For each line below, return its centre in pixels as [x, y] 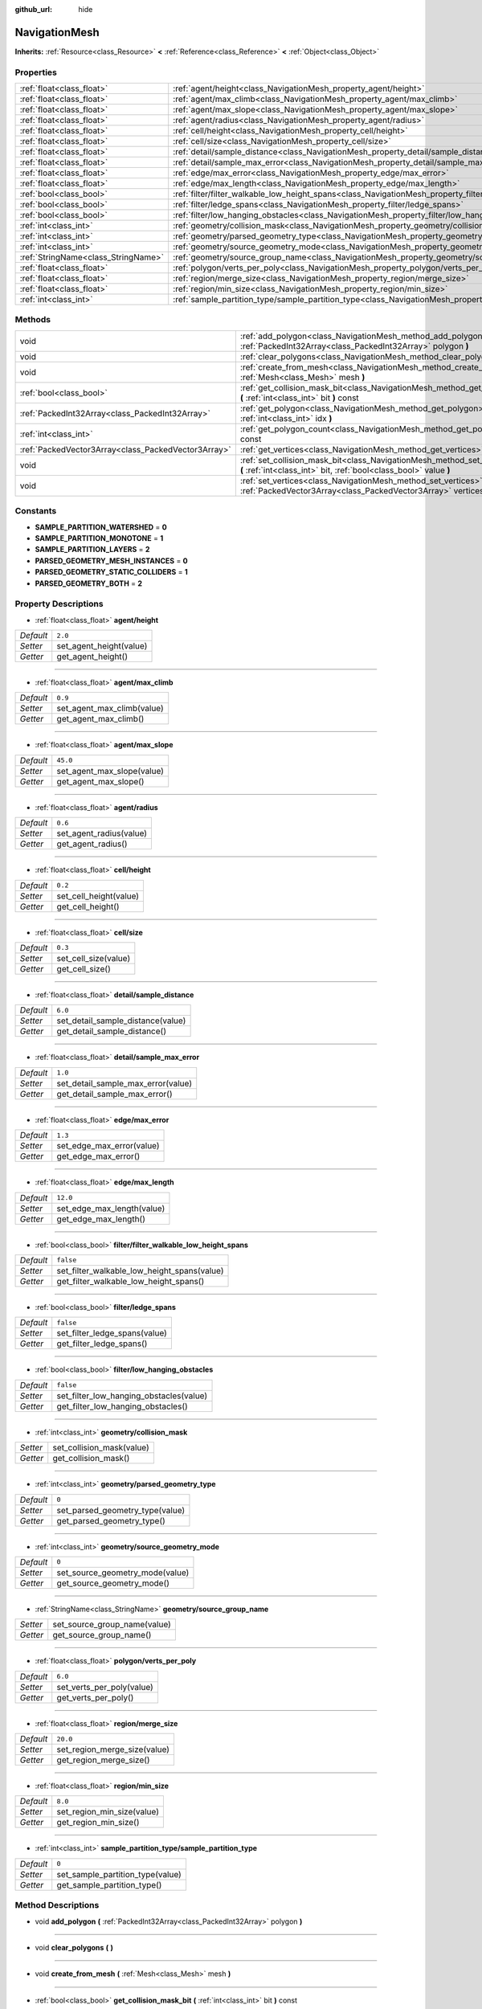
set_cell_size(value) [94, 958]
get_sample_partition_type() [109, 1884]
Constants [36, 511]
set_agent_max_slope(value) [110, 771]
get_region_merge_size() [103, 1760]
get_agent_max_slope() [100, 781]
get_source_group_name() [102, 1635]
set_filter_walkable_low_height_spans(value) [140, 1270]
